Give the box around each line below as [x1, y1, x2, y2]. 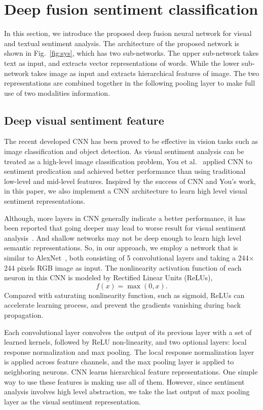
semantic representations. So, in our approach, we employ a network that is [4, 242, 238, 253]
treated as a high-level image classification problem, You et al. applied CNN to [4, 156, 252, 166]
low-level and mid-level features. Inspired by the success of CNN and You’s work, [4, 175, 256, 186]
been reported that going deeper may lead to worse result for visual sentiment [4, 222, 246, 233]
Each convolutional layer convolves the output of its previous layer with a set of [4, 326, 252, 337]
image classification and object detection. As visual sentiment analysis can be [4, 146, 244, 157]
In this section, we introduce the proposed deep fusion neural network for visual [4, 28, 252, 39]
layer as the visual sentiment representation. [4, 396, 141, 406]
